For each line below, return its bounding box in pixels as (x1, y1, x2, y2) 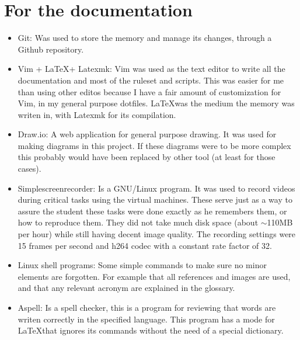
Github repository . (18, 43, 84, 55)
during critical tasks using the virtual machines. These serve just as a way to (18, 193, 292, 206)
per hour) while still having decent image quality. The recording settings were (18, 228, 296, 240)
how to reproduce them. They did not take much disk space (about (18, 216, 259, 228)
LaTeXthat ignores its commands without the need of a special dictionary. (18, 324, 284, 336)
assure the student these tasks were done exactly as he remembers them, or (18, 204, 287, 217)
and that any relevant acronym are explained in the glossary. (18, 282, 235, 294)
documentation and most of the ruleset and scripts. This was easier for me (18, 74, 284, 86)
